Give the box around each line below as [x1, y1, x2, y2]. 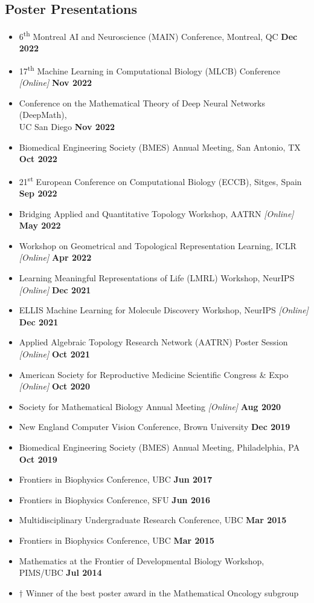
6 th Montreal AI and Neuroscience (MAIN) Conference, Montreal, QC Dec [19, 28, 298, 42]
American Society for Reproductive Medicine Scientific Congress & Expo [19, 368, 289, 380]
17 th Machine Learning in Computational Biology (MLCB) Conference [19, 63, 281, 77]
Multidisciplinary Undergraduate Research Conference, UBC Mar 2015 [19, 513, 287, 526]
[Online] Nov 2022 [19, 76, 92, 89]
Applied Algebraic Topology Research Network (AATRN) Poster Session [19, 336, 288, 348]
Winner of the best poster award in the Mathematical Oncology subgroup [25, 586, 299, 599]
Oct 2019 [19, 452, 57, 465]
